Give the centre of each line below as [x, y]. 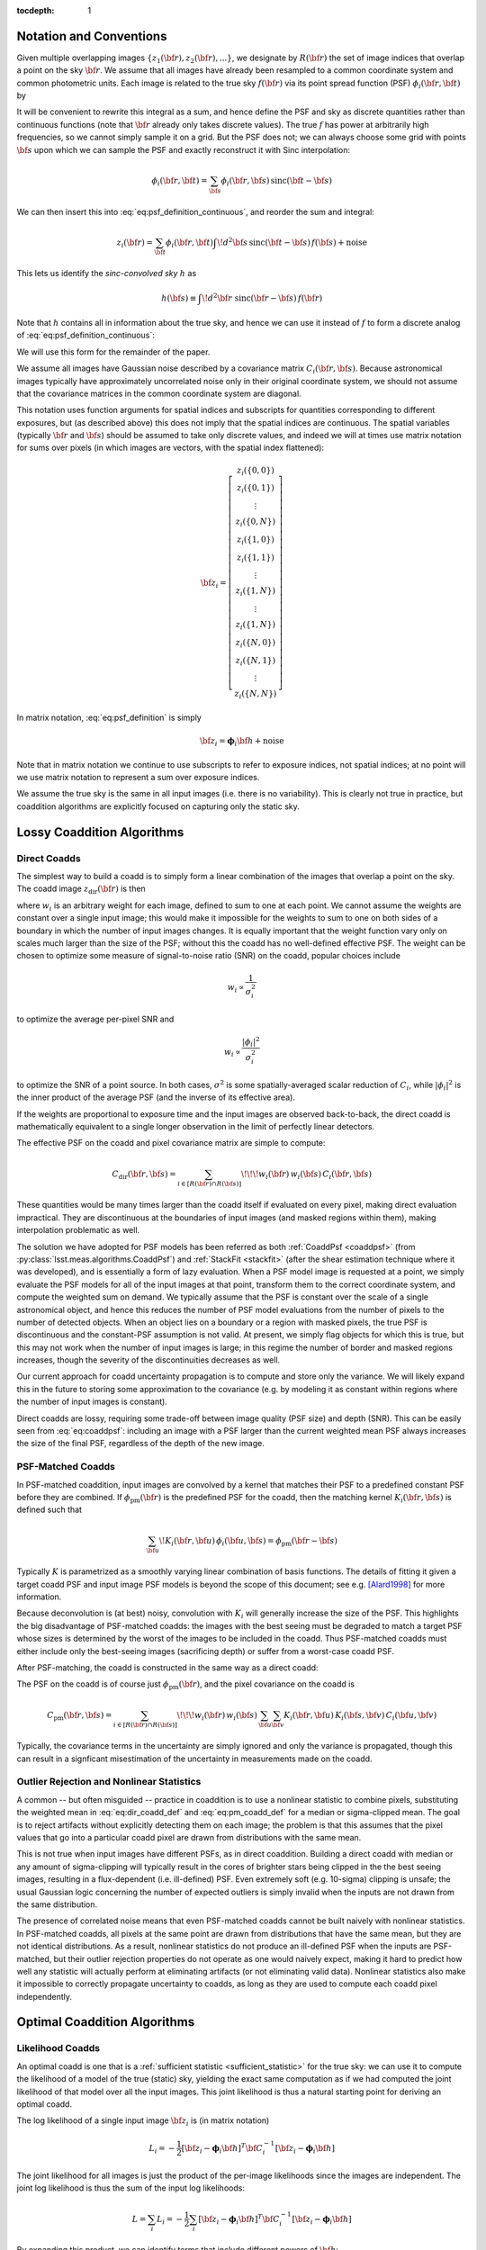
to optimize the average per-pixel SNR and [95, 1019]
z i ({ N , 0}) [256, 643]
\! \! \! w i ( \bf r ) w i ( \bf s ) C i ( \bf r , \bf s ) [306, 1174]
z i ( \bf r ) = [135, 243]
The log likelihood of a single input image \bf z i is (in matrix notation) [143, 2122]
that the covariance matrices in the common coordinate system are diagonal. [159, 393]
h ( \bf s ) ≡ [179, 298]
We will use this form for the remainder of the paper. [113, 352]
